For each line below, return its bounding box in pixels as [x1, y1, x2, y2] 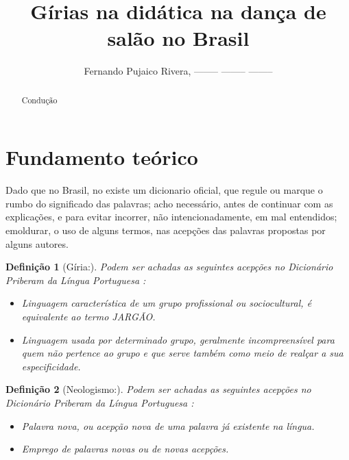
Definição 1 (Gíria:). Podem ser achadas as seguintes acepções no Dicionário [5, 259, 333, 274]
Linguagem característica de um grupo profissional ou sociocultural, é [21, 296, 312, 310]
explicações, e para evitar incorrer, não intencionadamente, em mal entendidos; [5, 209, 337, 224]
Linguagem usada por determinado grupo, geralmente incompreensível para [21, 332, 335, 346]
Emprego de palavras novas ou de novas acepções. [21, 442, 229, 456]
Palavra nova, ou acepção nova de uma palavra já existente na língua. [21, 418, 315, 433]
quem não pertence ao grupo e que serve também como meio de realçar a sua [21, 346, 344, 360]
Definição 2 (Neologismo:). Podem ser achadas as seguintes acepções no [5, 382, 311, 396]
